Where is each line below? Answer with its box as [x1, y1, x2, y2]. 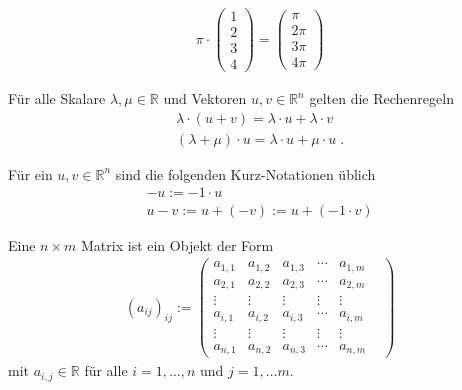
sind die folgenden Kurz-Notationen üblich [115, 163, 376, 184]
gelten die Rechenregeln [309, 88, 454, 109]
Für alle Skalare [8, 88, 106, 109]
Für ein [8, 163, 53, 184]
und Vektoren [163, 88, 247, 109]
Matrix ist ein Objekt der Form [81, 234, 274, 255]
